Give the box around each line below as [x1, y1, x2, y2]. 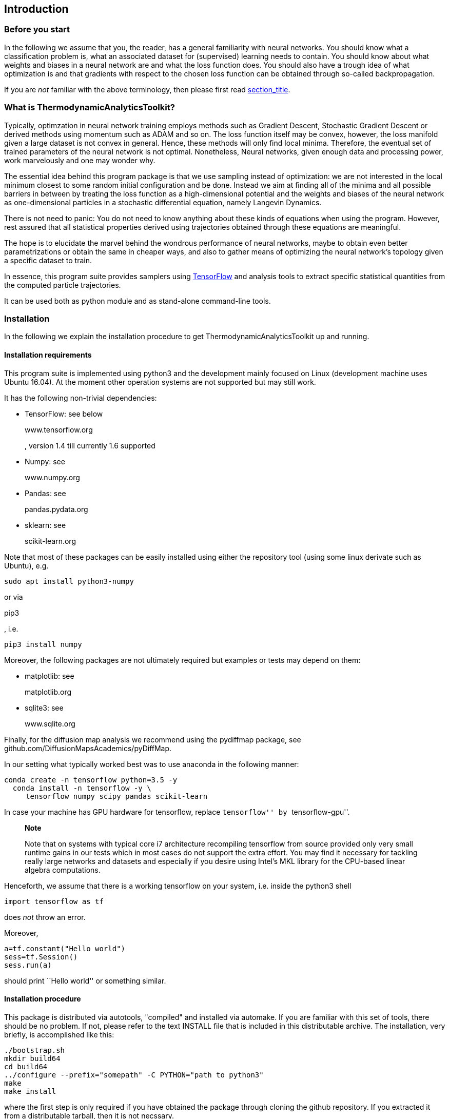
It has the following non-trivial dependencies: [4, 393, 157, 402]
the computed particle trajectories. [4, 280, 121, 289]
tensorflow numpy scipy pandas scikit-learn [26, 792, 208, 800]
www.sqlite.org [25, 719, 75, 728]
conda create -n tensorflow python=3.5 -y [4, 775, 178, 784]
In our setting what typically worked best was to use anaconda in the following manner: [4, 759, 299, 769]
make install [4, 1087, 56, 1095]
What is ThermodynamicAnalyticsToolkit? [4, 102, 175, 113]
